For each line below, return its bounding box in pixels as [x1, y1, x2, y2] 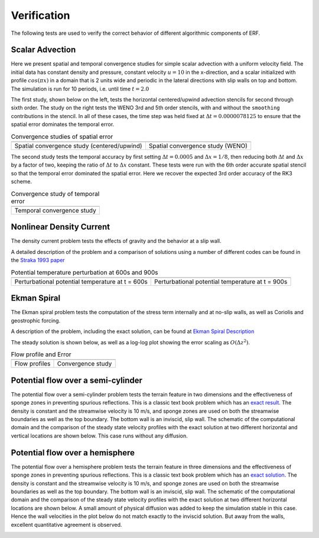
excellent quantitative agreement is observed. [11, 521, 122, 528]
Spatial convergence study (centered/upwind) [14, 142, 142, 150]
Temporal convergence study [14, 206, 97, 214]
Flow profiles [14, 360, 51, 368]
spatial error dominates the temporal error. [11, 121, 115, 128]
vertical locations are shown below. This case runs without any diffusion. [11, 432, 188, 439]
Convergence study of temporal [11, 190, 100, 198]
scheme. [11, 178, 32, 185]
